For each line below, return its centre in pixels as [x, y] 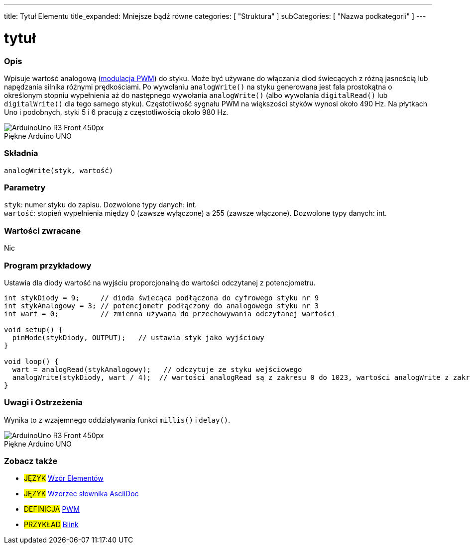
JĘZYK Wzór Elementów [64, 478]
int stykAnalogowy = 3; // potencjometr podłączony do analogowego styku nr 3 [162, 306]
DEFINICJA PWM [52, 509]
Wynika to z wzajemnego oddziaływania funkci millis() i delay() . [117, 420]
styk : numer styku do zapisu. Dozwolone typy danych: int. [101, 205]
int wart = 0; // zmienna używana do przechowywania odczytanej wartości [170, 314]
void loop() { [31, 361]
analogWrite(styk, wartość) [59, 170]
